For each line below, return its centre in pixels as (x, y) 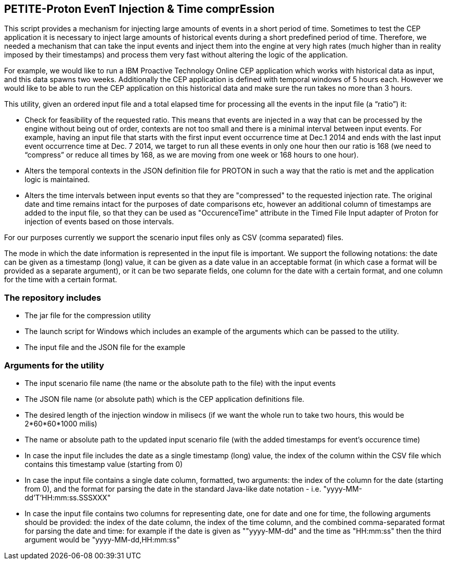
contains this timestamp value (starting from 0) (104, 464)
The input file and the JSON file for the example (105, 347)
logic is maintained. (57, 180)
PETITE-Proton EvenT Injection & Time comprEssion (139, 9)
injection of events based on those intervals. (99, 222)
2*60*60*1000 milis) (61, 423)
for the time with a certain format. (61, 280)
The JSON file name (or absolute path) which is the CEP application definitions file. (165, 399)
